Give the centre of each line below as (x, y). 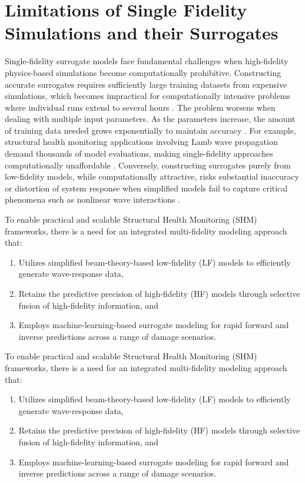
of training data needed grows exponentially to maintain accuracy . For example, (150, 130)
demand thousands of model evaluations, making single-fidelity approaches (139, 153)
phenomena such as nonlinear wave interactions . (93, 199)
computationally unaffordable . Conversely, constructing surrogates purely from (148, 165)
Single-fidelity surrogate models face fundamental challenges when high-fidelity (147, 61)
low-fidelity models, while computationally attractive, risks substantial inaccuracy (152, 176)
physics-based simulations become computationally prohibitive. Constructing (143, 72)
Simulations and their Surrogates (142, 33)
